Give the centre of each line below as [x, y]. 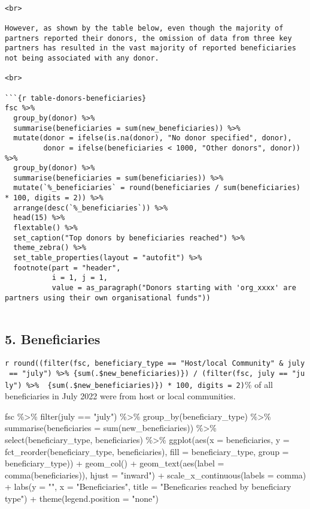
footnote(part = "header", [67, 268]
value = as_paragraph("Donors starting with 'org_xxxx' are [174, 288]
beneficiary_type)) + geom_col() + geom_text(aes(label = [115, 463]
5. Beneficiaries [53, 339]
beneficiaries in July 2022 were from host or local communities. [120, 396]
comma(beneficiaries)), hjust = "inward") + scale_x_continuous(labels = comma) [156, 475]
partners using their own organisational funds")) [108, 298]
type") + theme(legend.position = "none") [82, 498]
